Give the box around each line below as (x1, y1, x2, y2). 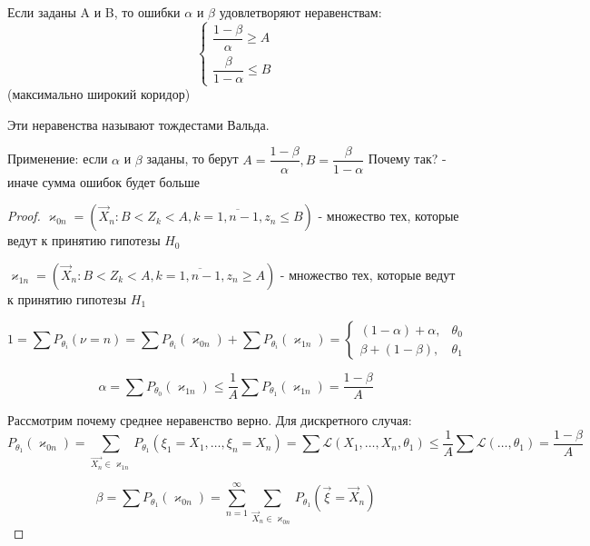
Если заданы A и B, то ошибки (7, 3, 181, 21)
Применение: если (7, 149, 108, 168)
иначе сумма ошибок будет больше (7, 172, 200, 191)
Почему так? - (368, 149, 447, 168)
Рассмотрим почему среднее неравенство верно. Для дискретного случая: (7, 411, 412, 430)
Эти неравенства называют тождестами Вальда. (7, 114, 270, 134)
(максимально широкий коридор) (7, 84, 191, 104)
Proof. (7, 206, 41, 225)
